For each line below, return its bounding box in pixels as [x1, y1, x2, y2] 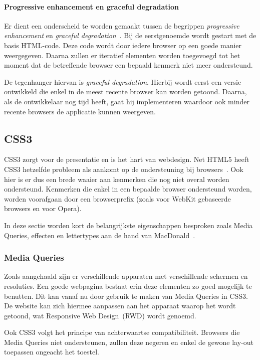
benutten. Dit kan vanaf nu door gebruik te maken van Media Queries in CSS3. [4, 290, 248, 301]
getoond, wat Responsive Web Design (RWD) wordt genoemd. [4, 310, 196, 320]
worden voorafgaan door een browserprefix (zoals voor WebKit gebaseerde [4, 193, 231, 204]
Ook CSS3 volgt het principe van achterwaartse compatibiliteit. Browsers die [4, 327, 240, 337]
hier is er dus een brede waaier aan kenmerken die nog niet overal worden [4, 173, 229, 184]
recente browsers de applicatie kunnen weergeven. [4, 106, 156, 116]
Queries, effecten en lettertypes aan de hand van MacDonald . [4, 230, 195, 240]
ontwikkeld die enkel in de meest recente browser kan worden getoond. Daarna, [4, 86, 247, 97]
